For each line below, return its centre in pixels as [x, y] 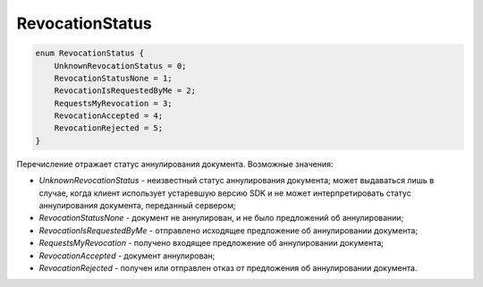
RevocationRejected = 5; [109, 128]
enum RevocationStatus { [90, 53]
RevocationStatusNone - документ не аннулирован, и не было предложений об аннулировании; [221, 218]
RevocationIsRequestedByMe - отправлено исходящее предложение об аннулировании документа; [229, 230]
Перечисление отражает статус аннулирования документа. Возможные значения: [175, 164]
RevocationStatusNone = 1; [114, 78]
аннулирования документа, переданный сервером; [137, 206]
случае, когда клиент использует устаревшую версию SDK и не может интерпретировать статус [225, 193]
